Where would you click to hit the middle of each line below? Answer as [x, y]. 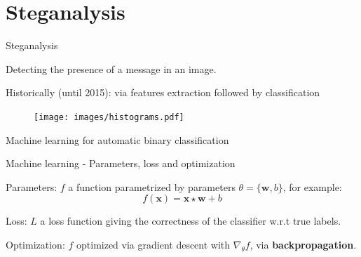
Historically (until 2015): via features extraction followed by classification [163, 92]
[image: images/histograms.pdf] [109, 117]
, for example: [312, 186]
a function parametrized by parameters [152, 186]
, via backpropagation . [303, 244]
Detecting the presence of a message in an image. [111, 68]
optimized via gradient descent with [154, 244]
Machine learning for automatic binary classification [117, 139]
